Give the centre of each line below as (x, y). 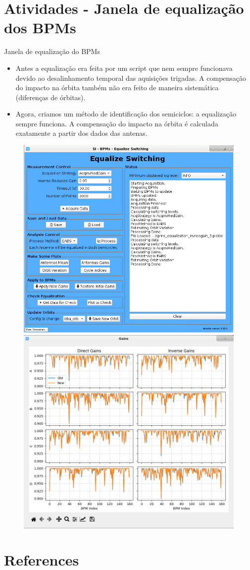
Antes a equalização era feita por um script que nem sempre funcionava (124, 68)
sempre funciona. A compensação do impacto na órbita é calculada (117, 123)
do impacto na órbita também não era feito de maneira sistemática (117, 87)
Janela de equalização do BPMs (52, 51)
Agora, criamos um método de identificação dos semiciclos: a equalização (126, 114)
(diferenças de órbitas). (50, 97)
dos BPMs (40, 28)
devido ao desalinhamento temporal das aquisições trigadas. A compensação (131, 78)
